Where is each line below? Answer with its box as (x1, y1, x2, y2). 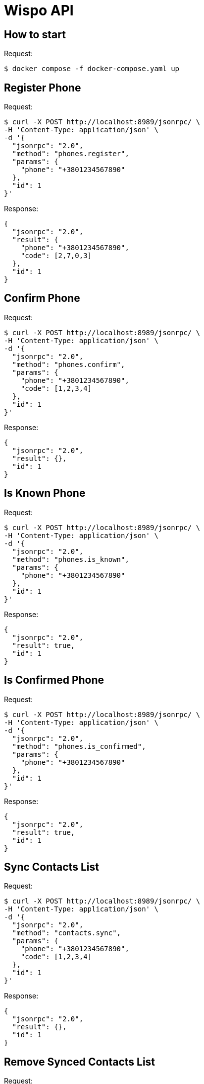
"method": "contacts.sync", (12, 929, 121, 937)
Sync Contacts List (4, 860, 99, 873)
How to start (4, 28, 66, 41)
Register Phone (4, 81, 81, 94)
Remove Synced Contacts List (4, 1055, 155, 1068)
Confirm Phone (4, 292, 80, 305)
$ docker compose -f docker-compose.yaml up (4, 65, 180, 73)
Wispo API (4, 2, 74, 19)
